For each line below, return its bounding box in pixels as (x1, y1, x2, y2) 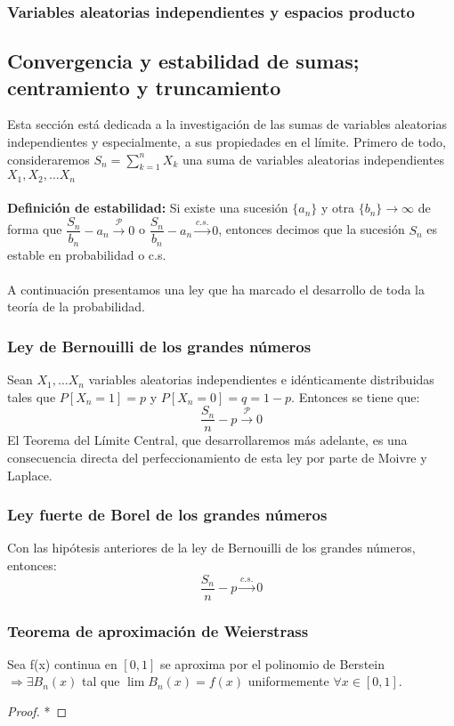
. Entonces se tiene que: (291, 387, 420, 406)
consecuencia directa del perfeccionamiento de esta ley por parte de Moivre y (7, 448, 427, 467)
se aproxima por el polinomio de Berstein (159, 654, 385, 673)
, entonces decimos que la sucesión (218, 220, 405, 238)
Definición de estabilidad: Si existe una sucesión (7, 198, 288, 217)
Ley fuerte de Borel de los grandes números (7, 504, 328, 526)
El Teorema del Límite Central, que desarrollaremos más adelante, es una (7, 431, 408, 449)
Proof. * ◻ (7, 702, 68, 721)
